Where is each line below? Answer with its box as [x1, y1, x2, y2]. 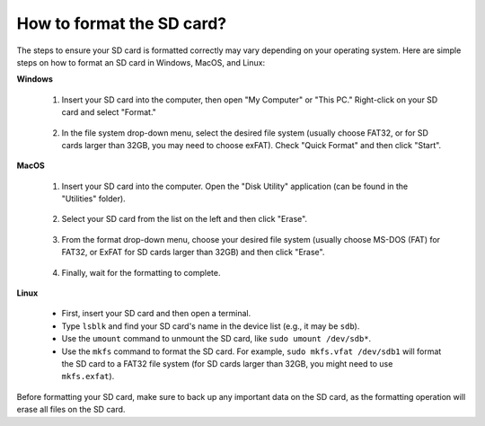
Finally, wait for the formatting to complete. [61, 267, 221, 278]
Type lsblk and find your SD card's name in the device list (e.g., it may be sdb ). [61, 320, 360, 332]
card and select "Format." [61, 107, 157, 118]
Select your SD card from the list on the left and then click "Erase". [61, 214, 308, 225]
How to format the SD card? [16, 13, 227, 33]
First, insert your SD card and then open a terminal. [61, 308, 251, 319]
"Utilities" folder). [61, 193, 126, 204]
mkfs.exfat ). [61, 371, 115, 382]
